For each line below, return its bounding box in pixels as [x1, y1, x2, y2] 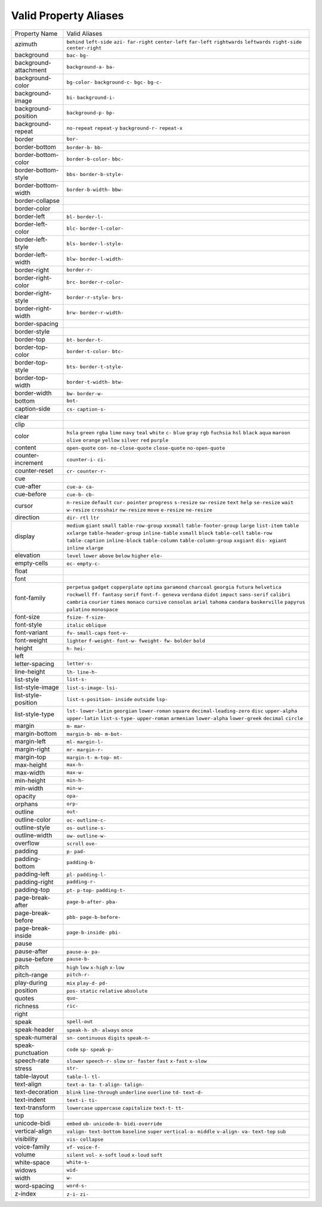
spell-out [66, 1018, 94, 1025]
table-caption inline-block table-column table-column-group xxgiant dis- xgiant [66, 537, 287, 544]
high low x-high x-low [66, 964, 125, 971]
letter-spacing [14, 659, 54, 668]
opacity [14, 792, 36, 800]
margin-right [14, 745, 50, 753]
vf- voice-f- [66, 1144, 101, 1150]
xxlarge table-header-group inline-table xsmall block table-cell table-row [66, 530, 273, 536]
